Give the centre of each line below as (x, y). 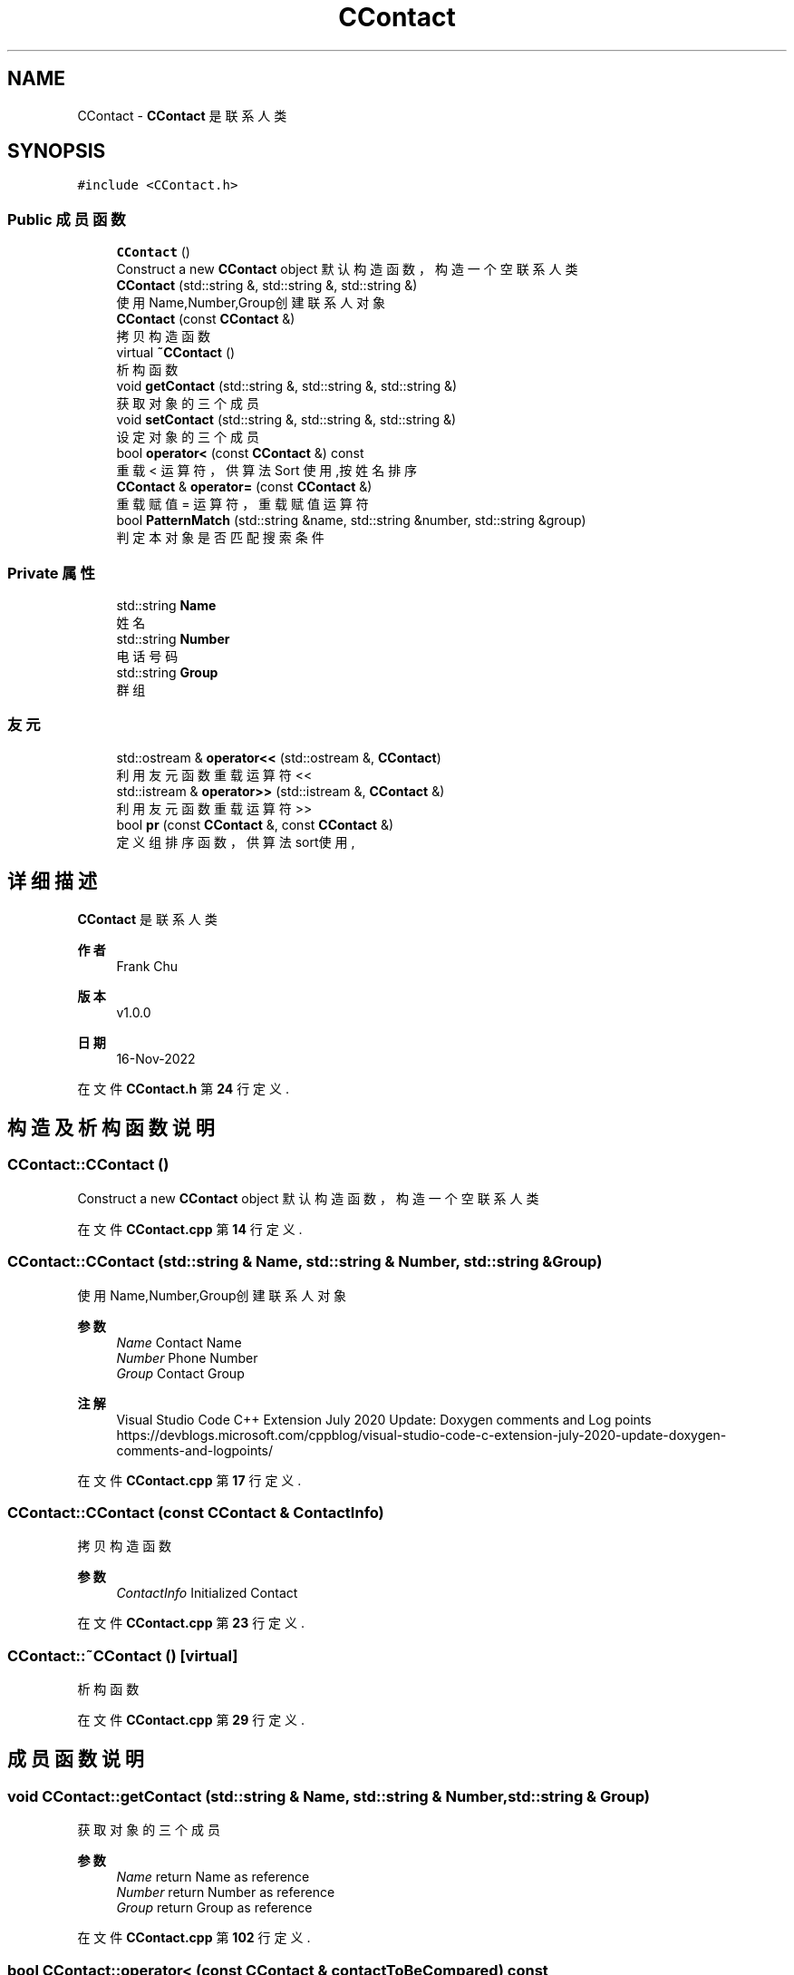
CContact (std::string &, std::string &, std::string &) (267, 286)
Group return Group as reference (214, 1908)
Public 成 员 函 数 (67, 219)
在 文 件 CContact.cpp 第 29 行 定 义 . (191, 1720)
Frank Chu (147, 966)
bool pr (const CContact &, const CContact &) (255, 824)
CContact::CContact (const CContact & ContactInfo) (196, 1512)
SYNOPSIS (57, 151)
